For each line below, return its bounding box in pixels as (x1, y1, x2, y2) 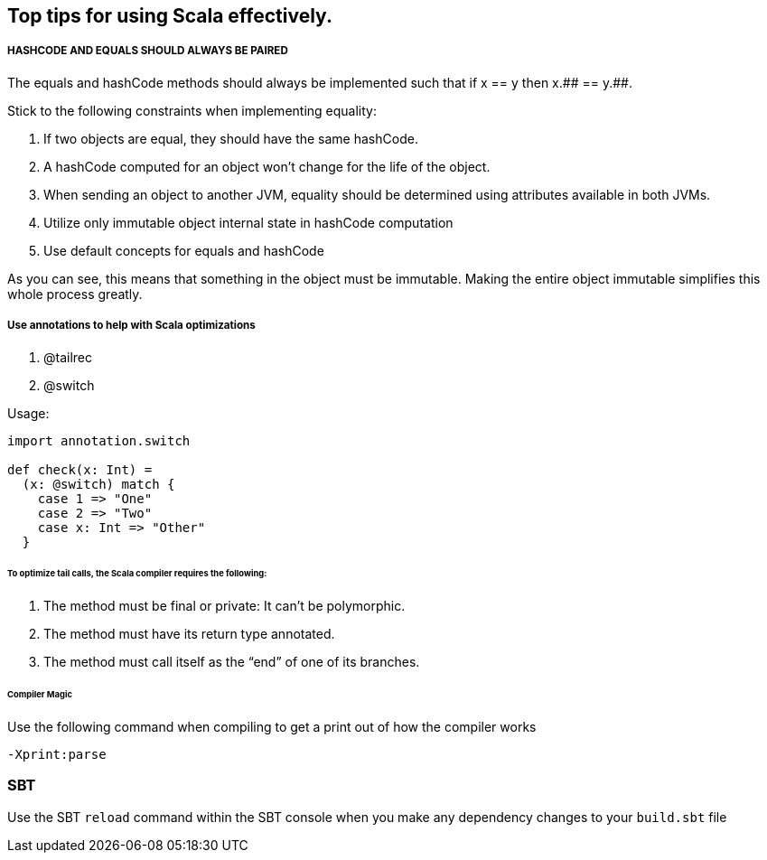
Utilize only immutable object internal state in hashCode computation (43, 214, 454, 230)
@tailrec (43, 349, 93, 365)
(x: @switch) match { (22, 476, 175, 491)
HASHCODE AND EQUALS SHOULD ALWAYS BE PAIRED (7, 44, 288, 58)
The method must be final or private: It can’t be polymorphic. (43, 598, 406, 614)
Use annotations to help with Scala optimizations (7, 319, 256, 332)
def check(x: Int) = (7, 462, 153, 477)
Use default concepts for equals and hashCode (43, 242, 324, 258)
